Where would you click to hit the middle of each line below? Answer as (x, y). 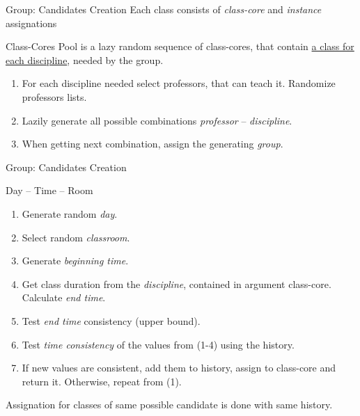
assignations (31, 23)
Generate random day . (70, 213)
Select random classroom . (76, 237)
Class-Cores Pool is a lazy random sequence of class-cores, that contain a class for (180, 46)
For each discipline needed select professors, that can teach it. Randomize (179, 83)
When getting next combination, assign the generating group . (152, 144)
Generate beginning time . (75, 261)
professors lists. (54, 96)
